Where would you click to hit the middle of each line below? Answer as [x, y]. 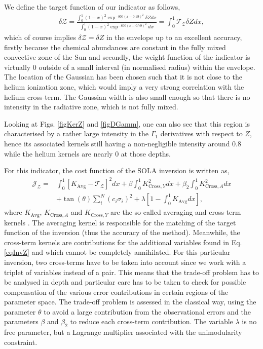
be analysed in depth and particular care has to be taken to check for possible [125, 282]
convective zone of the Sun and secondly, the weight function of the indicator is [127, 57]
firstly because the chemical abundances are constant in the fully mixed [115, 47]
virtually [17, 67]
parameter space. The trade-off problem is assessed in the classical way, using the [130, 302]
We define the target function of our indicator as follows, [92, 7]
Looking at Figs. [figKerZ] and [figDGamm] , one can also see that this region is [127, 123]
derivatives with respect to [201, 133]
